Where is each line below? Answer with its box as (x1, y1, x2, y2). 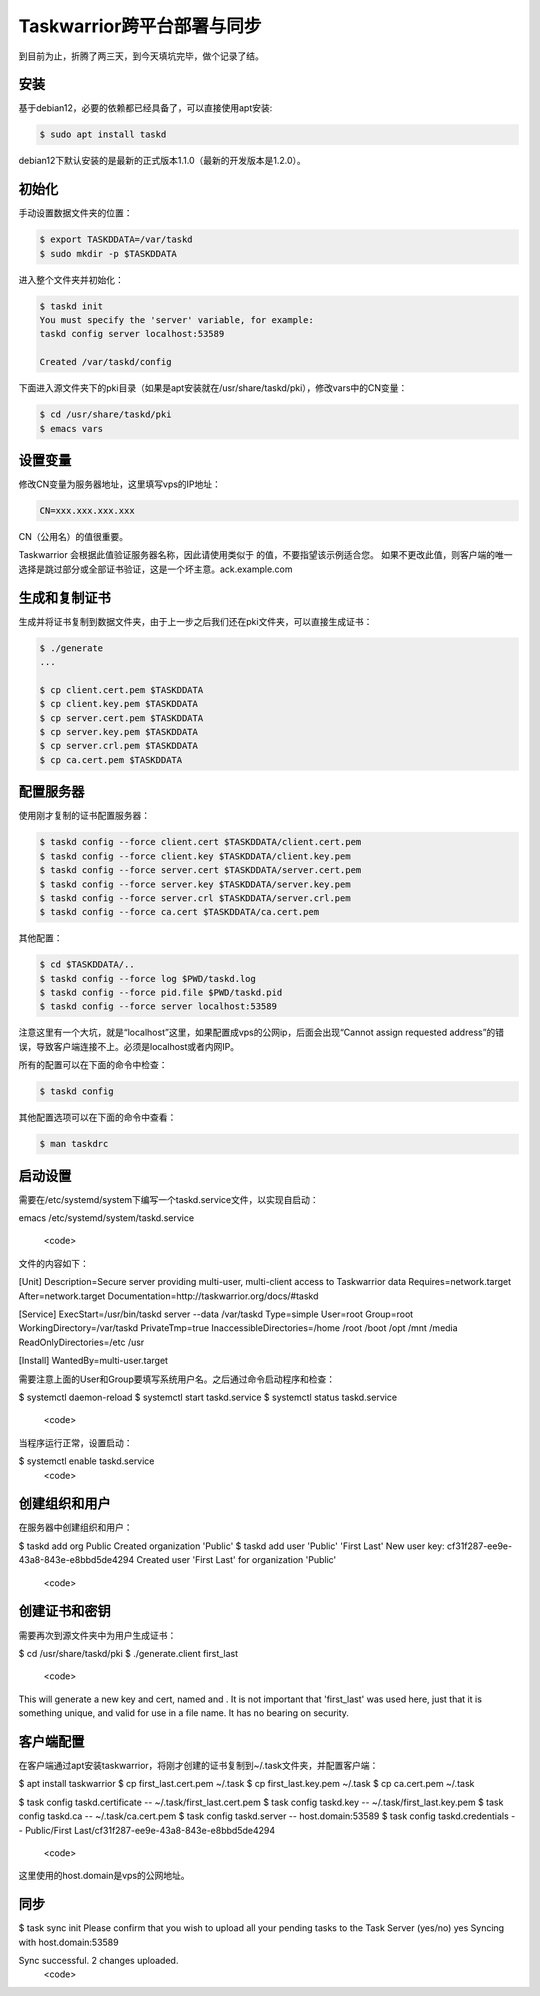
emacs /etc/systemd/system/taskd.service (18, 1212, 195, 1224)
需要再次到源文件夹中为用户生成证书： (18, 1629, 177, 1641)
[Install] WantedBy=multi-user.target (18, 1355, 169, 1367)
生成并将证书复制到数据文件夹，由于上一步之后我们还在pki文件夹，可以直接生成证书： (18, 615, 373, 627)
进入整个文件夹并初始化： (18, 273, 124, 285)
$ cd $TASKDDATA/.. (39, 959, 135, 970)
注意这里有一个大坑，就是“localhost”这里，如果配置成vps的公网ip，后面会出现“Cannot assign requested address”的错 (18, 1026, 505, 1039)
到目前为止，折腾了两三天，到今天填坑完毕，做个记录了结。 (18, 50, 264, 62)
